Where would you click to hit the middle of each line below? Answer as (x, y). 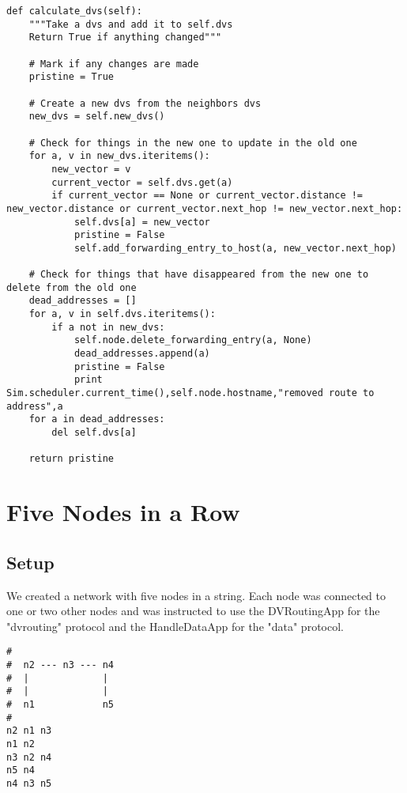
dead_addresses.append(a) (142, 354)
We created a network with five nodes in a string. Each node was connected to (196, 595)
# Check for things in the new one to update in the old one (193, 143)
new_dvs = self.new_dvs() (97, 117)
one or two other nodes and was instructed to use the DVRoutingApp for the (193, 611)
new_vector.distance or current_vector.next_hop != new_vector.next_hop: (205, 208)
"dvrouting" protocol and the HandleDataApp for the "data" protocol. (175, 626)
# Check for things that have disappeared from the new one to (199, 275)
